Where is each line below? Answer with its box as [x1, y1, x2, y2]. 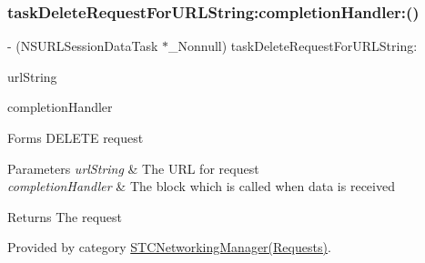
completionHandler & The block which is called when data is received [7, 177, 395, 196]
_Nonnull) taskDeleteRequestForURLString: [167, 36, 418, 56]
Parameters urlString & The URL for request [7, 158, 259, 177]
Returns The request [7, 207, 123, 226]
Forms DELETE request [7, 128, 144, 147]
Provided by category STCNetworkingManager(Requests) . [7, 238, 331, 257]
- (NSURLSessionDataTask [7, 36, 158, 56]
